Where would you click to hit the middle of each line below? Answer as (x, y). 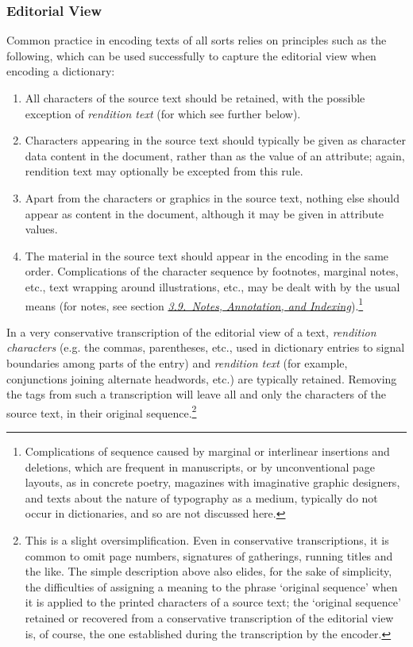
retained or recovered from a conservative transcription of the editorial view (209, 617)
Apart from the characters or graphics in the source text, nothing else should (212, 197)
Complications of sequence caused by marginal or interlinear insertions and (207, 451)
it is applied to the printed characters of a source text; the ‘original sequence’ (213, 602)
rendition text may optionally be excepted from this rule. (164, 171)
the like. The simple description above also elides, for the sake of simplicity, (208, 571)
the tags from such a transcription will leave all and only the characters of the (197, 394)
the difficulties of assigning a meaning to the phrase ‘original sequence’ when (211, 586)
